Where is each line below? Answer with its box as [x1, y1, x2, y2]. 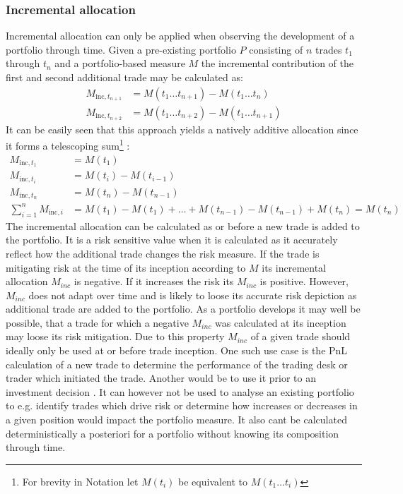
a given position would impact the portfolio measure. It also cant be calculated [6, 412, 347, 427]
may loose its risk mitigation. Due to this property [6, 329, 225, 344]
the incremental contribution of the [201, 56, 354, 71]
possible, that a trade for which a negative [6, 315, 189, 330]
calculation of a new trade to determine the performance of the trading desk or [6, 356, 348, 371]
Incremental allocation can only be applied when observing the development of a [6, 28, 355, 43]
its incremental [262, 260, 326, 275]
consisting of [249, 42, 303, 56]
